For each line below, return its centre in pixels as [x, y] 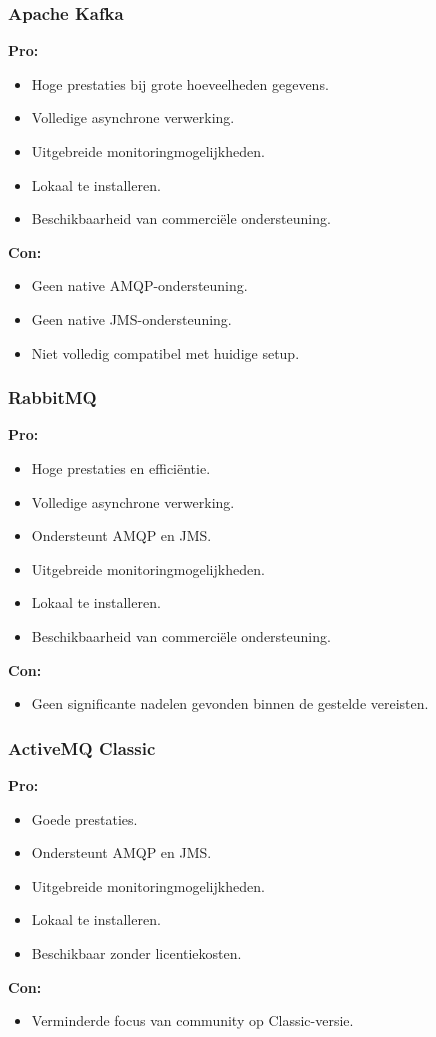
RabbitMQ [52, 397]
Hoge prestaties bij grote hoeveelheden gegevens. [180, 83]
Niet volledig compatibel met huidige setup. [165, 352]
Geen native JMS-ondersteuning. [131, 318]
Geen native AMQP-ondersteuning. [139, 285]
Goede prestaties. [84, 818]
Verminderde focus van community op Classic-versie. [192, 1020]
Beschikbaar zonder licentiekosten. [136, 952]
